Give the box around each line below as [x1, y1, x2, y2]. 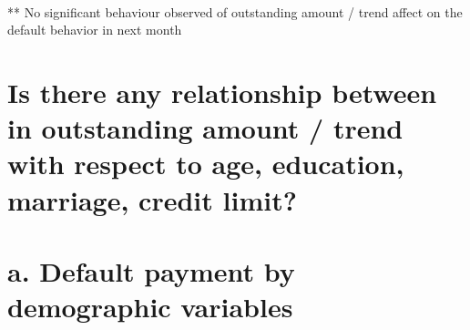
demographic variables [7, 288, 293, 325]
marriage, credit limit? [7, 180, 297, 218]
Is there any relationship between [7, 73, 437, 110]
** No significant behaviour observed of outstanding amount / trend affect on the [7, 2, 463, 21]
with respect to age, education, [7, 145, 404, 182]
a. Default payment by [7, 252, 295, 289]
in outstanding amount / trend [7, 109, 404, 147]
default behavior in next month [7, 20, 182, 39]
